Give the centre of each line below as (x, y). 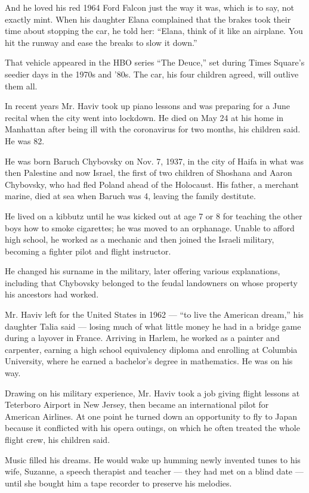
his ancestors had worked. (52, 294)
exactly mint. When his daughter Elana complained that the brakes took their (148, 19)
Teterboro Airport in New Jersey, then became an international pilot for (137, 404)
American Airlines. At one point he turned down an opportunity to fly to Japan (151, 416)
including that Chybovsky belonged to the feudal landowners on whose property (151, 282)
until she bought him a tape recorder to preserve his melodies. (118, 483)
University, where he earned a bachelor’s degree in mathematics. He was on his (149, 361)
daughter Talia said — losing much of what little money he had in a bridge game (153, 326)
